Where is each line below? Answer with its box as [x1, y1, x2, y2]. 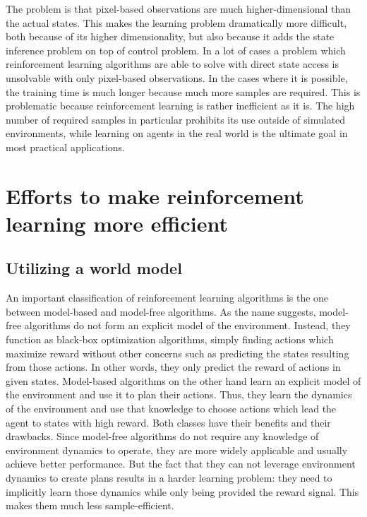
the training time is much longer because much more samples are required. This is [6, 84, 361, 99]
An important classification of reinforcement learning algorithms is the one [6, 290, 329, 305]
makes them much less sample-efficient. [6, 498, 174, 513]
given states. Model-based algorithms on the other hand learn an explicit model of [6, 373, 361, 388]
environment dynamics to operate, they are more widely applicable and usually [6, 442, 348, 457]
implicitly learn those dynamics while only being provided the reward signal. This [6, 484, 359, 499]
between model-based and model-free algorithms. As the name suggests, [6, 304, 316, 319]
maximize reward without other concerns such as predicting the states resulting [6, 345, 349, 360]
